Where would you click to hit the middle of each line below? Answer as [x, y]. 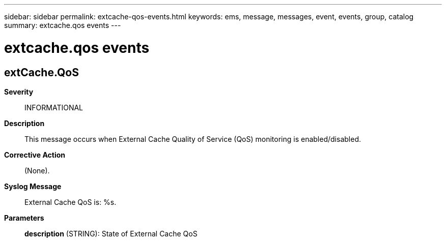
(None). [37, 170]
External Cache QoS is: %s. [71, 202]
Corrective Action [35, 155]
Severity [19, 92]
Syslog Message [33, 186]
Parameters [24, 218]
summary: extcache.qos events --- [63, 25]
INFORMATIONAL [54, 107]
